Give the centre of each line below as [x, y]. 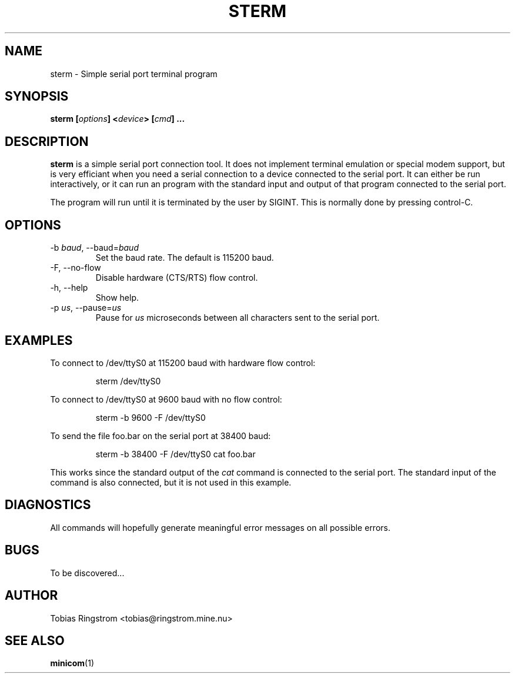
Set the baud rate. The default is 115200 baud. [185, 258]
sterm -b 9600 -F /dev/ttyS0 [151, 417]
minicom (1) [72, 663]
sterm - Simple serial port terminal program [134, 74]
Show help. [117, 298]
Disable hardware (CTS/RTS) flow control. [177, 278]
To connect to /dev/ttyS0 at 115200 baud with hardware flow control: [183, 363]
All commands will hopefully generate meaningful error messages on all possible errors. [220, 527]
